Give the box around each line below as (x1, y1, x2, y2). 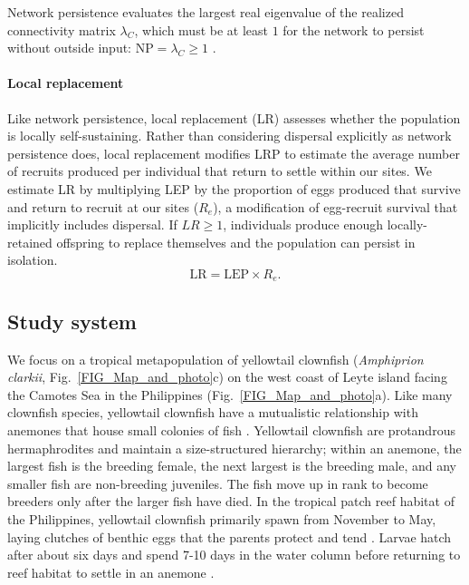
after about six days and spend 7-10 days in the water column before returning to (7, 545, 461, 564)
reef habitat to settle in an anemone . (7, 562, 215, 581)
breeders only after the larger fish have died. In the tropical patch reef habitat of (7, 492, 455, 511)
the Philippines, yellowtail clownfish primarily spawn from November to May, (7, 509, 436, 528)
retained (7, 232, 53, 251)
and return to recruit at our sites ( (7, 197, 199, 216)
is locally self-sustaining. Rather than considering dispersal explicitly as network (7, 126, 452, 145)
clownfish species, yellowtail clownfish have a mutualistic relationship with (7, 403, 418, 422)
